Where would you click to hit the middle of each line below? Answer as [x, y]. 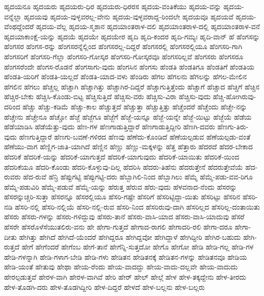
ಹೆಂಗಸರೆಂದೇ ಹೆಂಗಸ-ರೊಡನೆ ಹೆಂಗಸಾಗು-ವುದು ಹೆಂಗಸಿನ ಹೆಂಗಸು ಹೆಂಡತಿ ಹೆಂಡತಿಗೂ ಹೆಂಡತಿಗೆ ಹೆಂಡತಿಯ [129, 66]
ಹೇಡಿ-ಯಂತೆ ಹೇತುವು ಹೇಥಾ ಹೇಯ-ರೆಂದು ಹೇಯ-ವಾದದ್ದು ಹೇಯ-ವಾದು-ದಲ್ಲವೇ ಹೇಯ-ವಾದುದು [121, 267]
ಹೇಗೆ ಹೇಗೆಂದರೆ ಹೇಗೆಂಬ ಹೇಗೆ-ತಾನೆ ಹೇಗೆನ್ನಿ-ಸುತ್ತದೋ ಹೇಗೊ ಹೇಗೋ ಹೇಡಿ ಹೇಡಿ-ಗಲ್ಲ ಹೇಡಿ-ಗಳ [138, 247]
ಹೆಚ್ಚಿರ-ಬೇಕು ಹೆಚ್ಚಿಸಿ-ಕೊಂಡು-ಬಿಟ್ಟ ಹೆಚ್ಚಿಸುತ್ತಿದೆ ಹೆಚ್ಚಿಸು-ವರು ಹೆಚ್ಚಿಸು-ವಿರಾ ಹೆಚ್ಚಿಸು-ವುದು [108, 96]
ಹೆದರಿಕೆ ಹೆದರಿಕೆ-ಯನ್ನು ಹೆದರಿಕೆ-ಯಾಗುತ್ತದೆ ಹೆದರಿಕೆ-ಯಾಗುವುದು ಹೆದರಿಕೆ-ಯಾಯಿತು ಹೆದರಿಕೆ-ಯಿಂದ [122, 156]
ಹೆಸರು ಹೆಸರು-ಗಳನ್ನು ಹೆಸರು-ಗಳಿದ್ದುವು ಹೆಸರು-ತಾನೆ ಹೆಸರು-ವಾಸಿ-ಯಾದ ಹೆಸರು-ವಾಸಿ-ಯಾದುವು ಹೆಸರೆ [124, 217]
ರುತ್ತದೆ [12, 247]
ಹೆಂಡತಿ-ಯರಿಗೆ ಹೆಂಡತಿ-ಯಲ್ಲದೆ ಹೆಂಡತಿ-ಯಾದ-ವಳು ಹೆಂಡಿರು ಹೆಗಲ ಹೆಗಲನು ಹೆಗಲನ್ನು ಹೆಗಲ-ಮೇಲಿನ [125, 76]
